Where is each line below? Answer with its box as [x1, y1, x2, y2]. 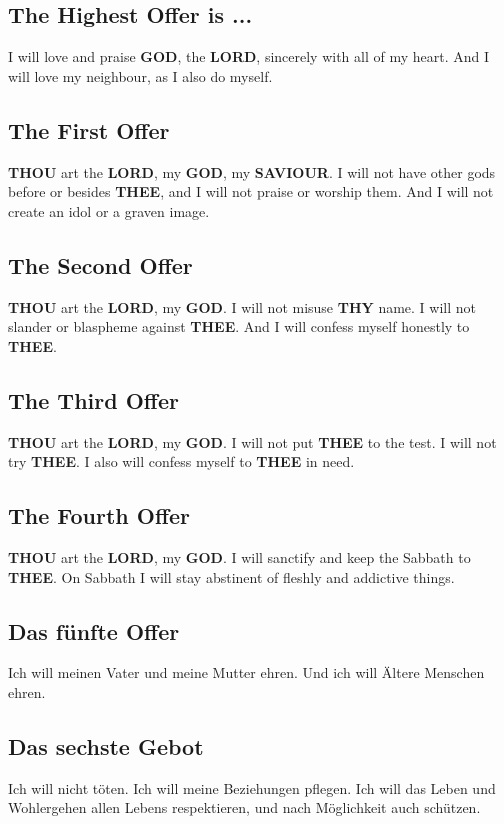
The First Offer [8, 114, 170, 145]
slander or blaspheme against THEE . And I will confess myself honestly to [8, 316, 470, 337]
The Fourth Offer [8, 500, 191, 531]
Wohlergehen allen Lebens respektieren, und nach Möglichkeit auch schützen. [8, 797, 481, 818]
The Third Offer [8, 384, 179, 415]
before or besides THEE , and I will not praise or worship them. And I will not [8, 181, 494, 202]
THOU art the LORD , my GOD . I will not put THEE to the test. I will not [8, 431, 497, 452]
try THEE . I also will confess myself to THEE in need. [8, 451, 355, 472]
